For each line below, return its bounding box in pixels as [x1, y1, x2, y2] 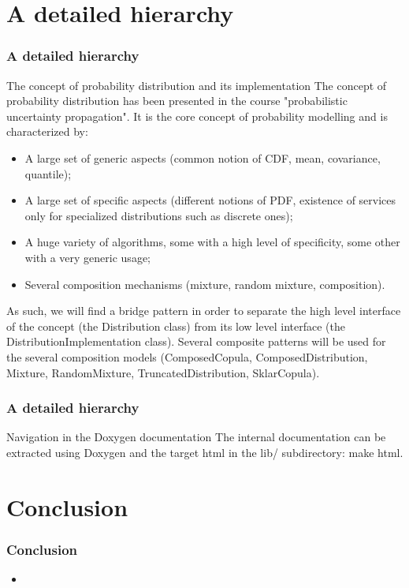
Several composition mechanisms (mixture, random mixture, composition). [24, 275, 385, 292]
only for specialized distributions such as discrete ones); [24, 207, 293, 223]
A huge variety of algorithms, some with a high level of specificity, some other [24, 234, 400, 250]
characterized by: [6, 123, 88, 140]
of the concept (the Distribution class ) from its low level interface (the [6, 317, 345, 334]
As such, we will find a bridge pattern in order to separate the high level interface [6, 302, 401, 319]
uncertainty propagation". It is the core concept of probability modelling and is [6, 107, 388, 124]
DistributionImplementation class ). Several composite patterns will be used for [6, 333, 386, 350]
